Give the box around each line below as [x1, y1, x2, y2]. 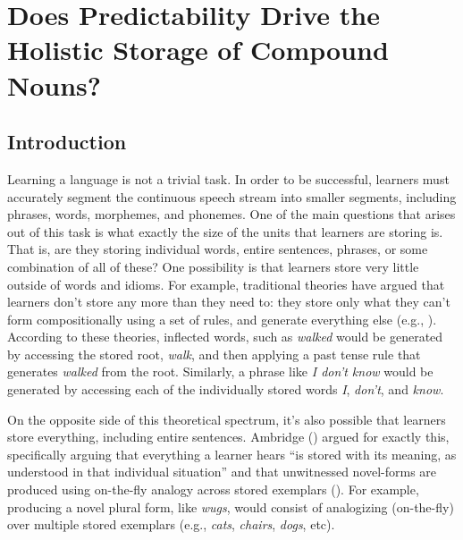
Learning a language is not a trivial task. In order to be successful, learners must [7, 169, 450, 188]
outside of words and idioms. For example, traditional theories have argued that [7, 274, 445, 293]
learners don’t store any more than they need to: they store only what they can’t [7, 292, 450, 311]
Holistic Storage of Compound [7, 31, 389, 68]
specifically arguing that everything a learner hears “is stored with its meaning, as [7, 444, 457, 463]
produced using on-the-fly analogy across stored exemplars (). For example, [7, 480, 419, 499]
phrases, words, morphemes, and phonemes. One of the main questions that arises [7, 205, 456, 224]
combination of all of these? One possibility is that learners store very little [7, 257, 419, 275]
